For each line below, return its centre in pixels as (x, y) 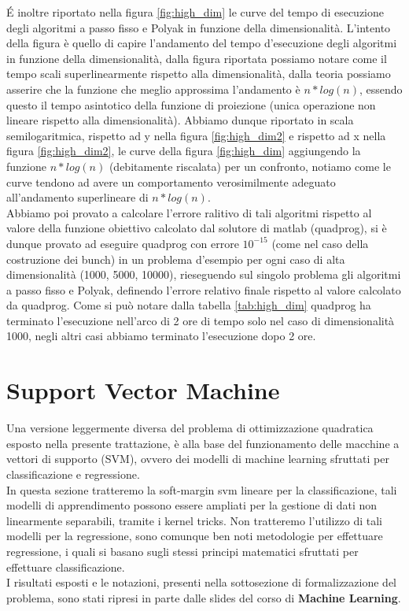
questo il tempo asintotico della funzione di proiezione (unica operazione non (191, 104)
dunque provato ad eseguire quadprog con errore (123, 243)
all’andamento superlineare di (77, 197)
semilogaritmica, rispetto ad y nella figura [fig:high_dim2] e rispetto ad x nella (196, 135)
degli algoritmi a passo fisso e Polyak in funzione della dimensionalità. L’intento (199, 27)
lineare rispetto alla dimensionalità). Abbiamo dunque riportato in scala (180, 120)
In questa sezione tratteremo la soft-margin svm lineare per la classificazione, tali (202, 489)
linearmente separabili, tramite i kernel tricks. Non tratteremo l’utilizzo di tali (194, 520)
